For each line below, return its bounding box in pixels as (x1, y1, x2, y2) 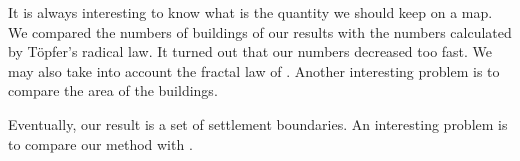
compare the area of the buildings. (8, 80, 218, 101)
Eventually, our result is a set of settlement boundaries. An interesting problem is (8, 113, 508, 134)
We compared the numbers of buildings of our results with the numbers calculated (8, 21, 512, 42)
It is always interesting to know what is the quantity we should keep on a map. (8, 2, 493, 22)
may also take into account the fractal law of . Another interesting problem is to (8, 60, 500, 81)
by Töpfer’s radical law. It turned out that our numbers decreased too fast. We (8, 41, 493, 62)
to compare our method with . (8, 133, 193, 154)
